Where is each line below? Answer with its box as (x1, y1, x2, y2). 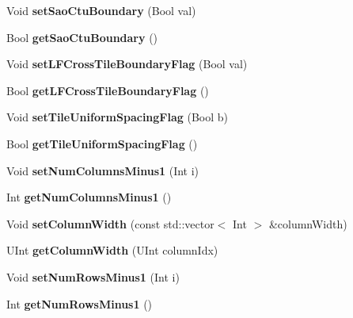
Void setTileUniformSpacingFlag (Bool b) (6, 109, 229, 125)
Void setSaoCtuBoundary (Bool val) (6, 2, 196, 18)
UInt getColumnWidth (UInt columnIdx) (6, 242, 218, 259)
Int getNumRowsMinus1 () (6, 295, 153, 312)
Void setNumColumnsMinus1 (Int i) (6, 162, 199, 178)
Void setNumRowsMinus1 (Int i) (6, 268, 180, 285)
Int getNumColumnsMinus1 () (6, 189, 172, 205)
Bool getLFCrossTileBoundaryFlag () (6, 82, 209, 98)
